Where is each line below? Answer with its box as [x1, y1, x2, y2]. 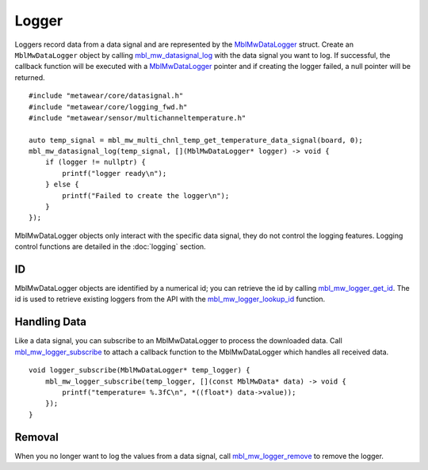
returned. [14, 72, 45, 82]
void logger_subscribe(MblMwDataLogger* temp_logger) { [29, 365, 250, 375]
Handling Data [14, 315, 87, 329]
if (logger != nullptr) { [44, 158, 147, 166]
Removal [14, 430, 59, 444]
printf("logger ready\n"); [62, 169, 167, 178]
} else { [44, 180, 79, 189]
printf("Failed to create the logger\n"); [62, 191, 230, 200]
